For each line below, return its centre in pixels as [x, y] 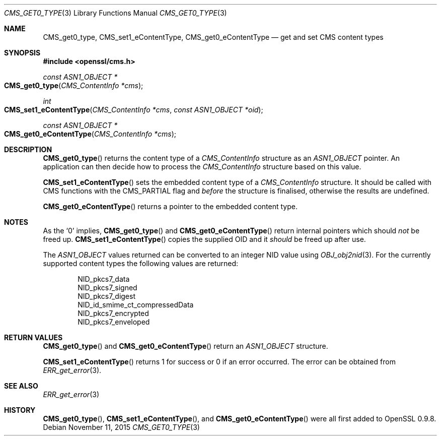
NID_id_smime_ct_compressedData [136, 305]
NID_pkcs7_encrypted [113, 313]
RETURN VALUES [33, 337]
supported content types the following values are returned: [141, 263]
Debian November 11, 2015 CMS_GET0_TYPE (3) [121, 427]
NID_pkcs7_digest [106, 296]
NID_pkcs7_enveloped [114, 322]
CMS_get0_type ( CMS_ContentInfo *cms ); [74, 85]
